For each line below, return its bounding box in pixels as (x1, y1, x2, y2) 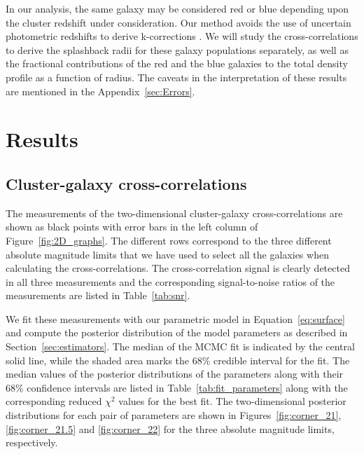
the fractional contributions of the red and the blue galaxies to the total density (6, 56, 348, 71)
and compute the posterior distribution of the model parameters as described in (6, 325, 348, 340)
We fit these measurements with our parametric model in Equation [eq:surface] (6, 311, 345, 326)
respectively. (6, 435, 58, 450)
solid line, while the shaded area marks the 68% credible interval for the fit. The (6, 352, 350, 367)
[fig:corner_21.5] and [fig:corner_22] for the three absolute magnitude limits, (6, 421, 335, 436)
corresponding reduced (6, 394, 102, 408)
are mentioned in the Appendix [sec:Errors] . (6, 83, 195, 98)
